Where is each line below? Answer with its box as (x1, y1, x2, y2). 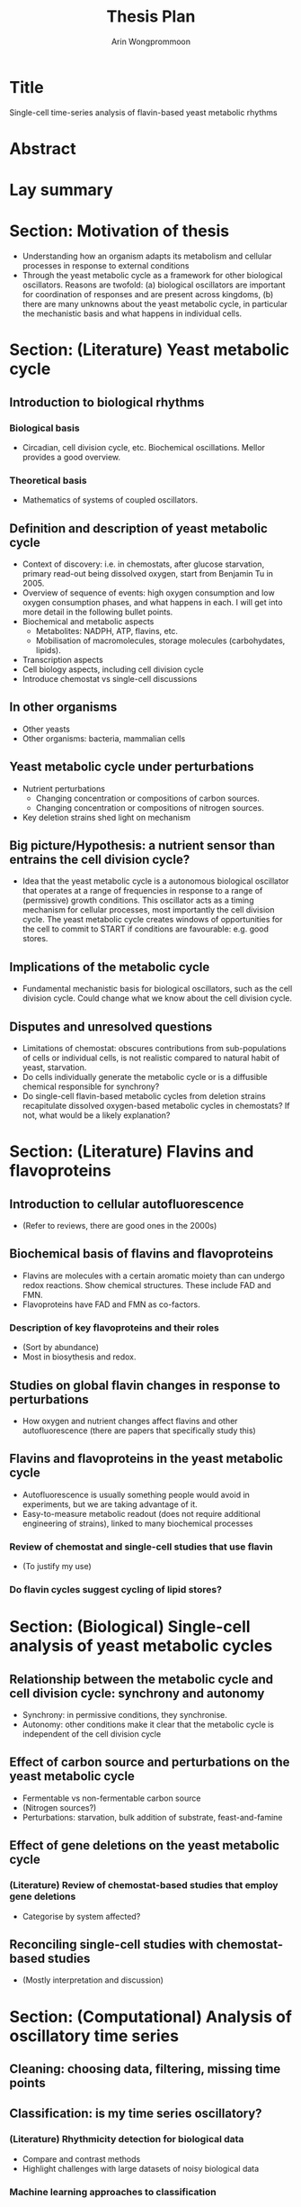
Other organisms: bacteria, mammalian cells (22, 732, 186, 744)
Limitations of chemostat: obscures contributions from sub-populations (22, 1043, 287, 1054)
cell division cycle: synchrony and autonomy (9, 1685, 265, 1701)
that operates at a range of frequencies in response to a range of (22, 886, 263, 896)
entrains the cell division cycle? (9, 852, 190, 867)
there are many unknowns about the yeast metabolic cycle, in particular (22, 299, 288, 309)
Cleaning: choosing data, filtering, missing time (9, 2061, 281, 2076)
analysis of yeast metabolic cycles (9, 1636, 273, 1657)
